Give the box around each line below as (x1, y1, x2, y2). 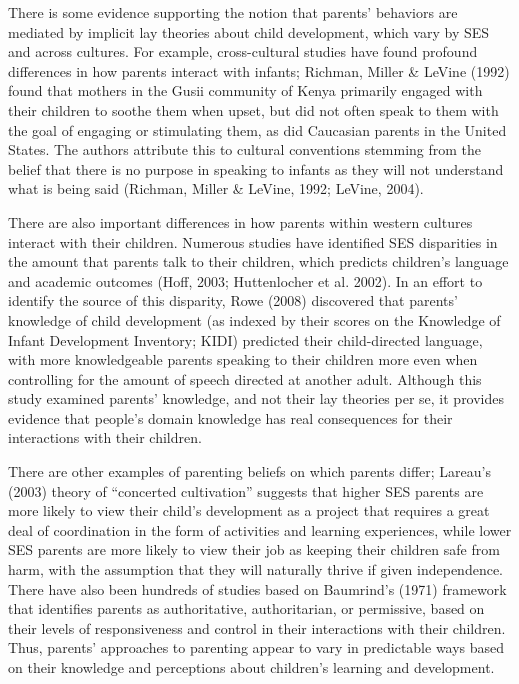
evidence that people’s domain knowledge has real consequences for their (8, 407, 453, 428)
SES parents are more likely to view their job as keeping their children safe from (8, 539, 500, 560)
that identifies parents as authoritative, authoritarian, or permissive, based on (8, 598, 485, 619)
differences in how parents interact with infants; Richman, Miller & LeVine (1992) (8, 60, 510, 81)
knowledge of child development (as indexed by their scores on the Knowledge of (8, 309, 501, 330)
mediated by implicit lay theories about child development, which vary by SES (8, 21, 490, 42)
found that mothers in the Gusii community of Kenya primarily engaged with (8, 80, 483, 101)
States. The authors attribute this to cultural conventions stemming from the (8, 139, 482, 160)
